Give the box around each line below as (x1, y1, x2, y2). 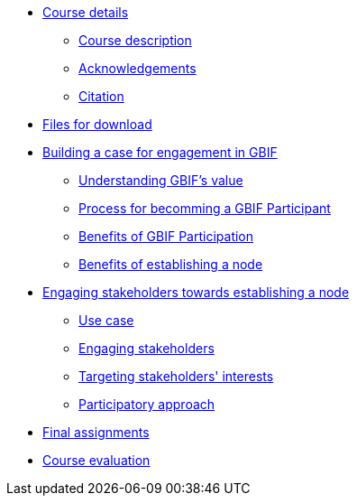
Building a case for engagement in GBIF (42, 144, 278, 160)
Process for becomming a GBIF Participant (78, 200, 331, 216)
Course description (78, 33, 192, 48)
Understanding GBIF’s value (78, 172, 243, 188)
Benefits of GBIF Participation (78, 228, 254, 244)
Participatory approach (78, 396, 215, 412)
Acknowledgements (78, 61, 197, 76)
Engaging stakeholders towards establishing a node (42, 284, 350, 300)
